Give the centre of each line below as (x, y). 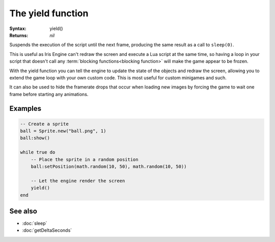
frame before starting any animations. (49, 94)
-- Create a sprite (44, 124)
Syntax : (18, 28)
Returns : (19, 35)
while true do (38, 152)
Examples (25, 109)
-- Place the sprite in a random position (85, 159)
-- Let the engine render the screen (78, 181)
